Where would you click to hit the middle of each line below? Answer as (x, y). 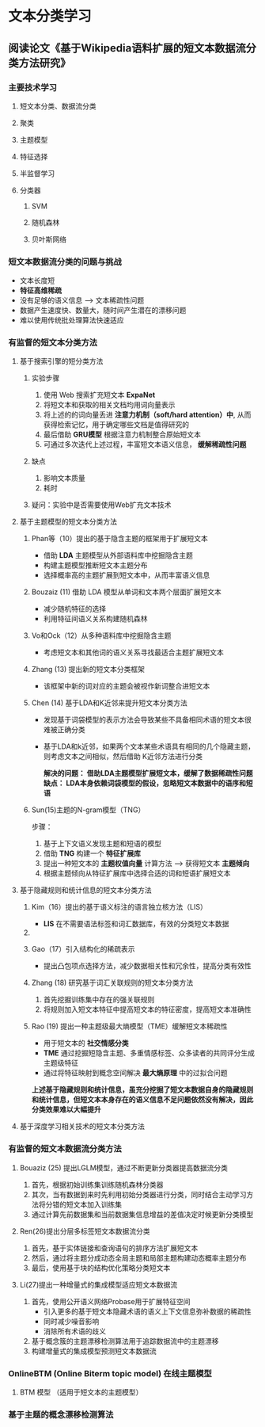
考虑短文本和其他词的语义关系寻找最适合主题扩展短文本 (133, 652)
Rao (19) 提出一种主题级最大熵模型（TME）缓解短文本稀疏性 (129, 1026)
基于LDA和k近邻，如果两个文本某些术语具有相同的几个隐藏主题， (149, 746)
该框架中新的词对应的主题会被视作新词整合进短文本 (127, 686)
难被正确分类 (64, 730)
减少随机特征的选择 (75, 609)
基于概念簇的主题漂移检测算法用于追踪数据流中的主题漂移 (125, 1341)
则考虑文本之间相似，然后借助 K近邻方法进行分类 (123, 757)
